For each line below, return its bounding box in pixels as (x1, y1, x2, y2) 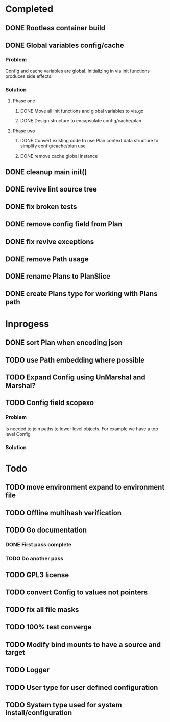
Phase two (12, 128, 35, 134)
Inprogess (5, 318, 50, 329)
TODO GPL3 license (5, 570, 69, 579)
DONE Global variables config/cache (5, 40, 124, 49)
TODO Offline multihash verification (5, 508, 122, 517)
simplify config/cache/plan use (20, 143, 86, 149)
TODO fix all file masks (5, 605, 79, 614)
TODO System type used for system (5, 700, 122, 709)
